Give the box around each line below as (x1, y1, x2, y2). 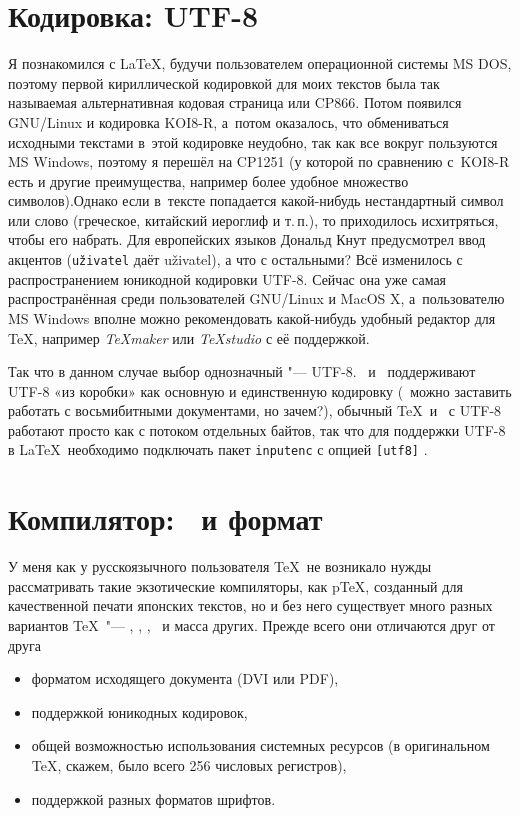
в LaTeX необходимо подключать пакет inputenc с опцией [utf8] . (8, 439, 428, 460)
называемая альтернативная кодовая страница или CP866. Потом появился (8, 92, 462, 113)
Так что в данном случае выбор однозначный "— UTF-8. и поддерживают (8, 361, 476, 382)
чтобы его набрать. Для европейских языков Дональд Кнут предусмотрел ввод (8, 229, 486, 250)
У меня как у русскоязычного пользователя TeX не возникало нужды (8, 556, 432, 577)
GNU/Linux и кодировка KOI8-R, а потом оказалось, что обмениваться (8, 111, 449, 132)
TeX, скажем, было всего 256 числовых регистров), (31, 755, 347, 775)
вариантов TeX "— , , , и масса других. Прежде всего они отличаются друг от (8, 615, 495, 636)
